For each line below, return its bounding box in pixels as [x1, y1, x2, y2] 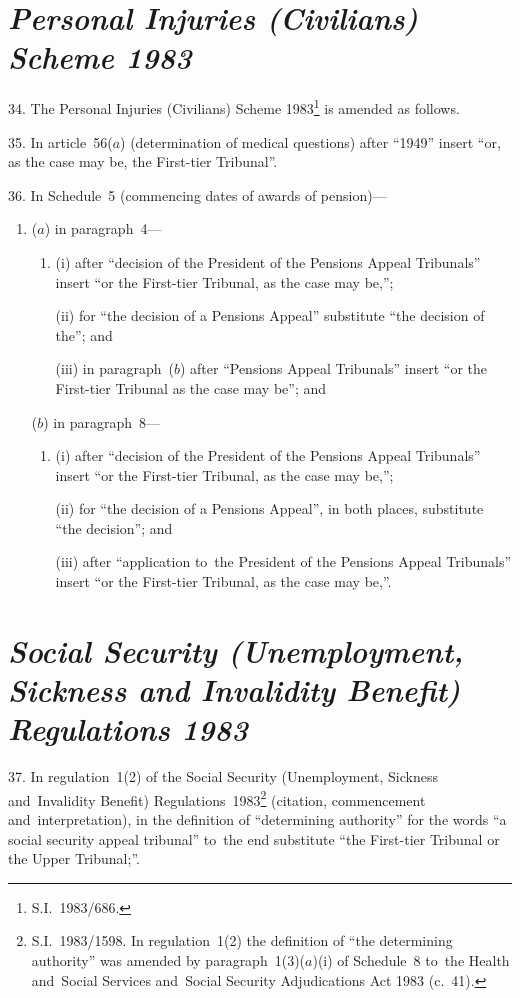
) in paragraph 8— [43, 411, 161, 432]
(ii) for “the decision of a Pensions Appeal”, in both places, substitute [55, 498, 484, 519]
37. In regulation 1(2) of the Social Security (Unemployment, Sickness [8, 766, 438, 787]
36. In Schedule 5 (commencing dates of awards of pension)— [8, 184, 387, 205]
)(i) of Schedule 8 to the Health [312, 949, 510, 970]
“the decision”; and [55, 517, 173, 538]
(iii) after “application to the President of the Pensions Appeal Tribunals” [55, 551, 512, 572]
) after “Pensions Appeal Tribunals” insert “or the [179, 358, 488, 379]
